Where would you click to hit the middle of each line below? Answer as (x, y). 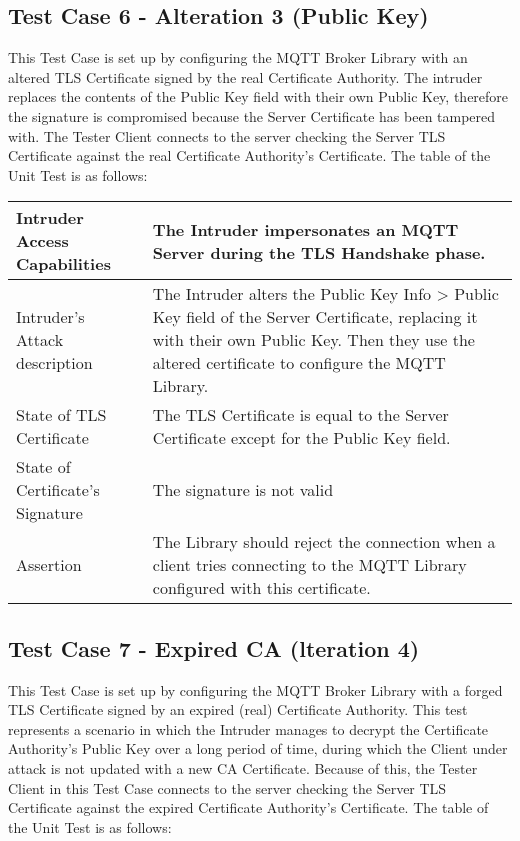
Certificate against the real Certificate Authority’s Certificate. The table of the (249, 155)
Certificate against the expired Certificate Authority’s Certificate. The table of (248, 807)
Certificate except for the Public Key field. (301, 438)
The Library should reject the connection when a (324, 542)
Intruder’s (50, 317)
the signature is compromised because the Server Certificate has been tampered (252, 115)
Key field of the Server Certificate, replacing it (315, 317)
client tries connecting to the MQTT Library (309, 565)
